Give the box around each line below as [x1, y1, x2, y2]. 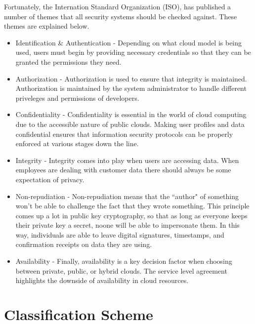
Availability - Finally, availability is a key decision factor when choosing [15, 256, 232, 266]
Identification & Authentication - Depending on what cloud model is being [15, 37, 242, 47]
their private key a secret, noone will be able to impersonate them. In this [15, 220, 240, 230]
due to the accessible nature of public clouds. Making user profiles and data [15, 119, 245, 129]
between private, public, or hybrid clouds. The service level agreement [15, 265, 227, 276]
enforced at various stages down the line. [15, 138, 139, 149]
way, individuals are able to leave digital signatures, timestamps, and [15, 229, 224, 240]
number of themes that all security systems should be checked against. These [4, 11, 237, 21]
